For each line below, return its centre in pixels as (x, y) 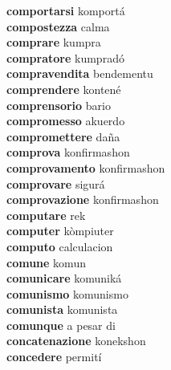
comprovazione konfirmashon (83, 199)
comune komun (46, 262)
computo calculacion (60, 246)
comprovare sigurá (56, 183)
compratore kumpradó (65, 57)
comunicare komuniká (64, 278)
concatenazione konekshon (76, 341)
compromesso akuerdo (66, 121)
